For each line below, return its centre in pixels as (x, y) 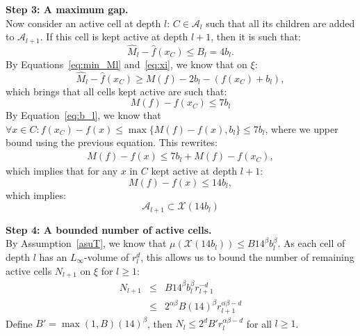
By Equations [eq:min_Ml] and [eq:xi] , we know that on (126, 64)
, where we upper (302, 128)
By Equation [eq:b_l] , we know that (83, 115)
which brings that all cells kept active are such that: (116, 91)
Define (19, 323)
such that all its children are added (280, 23)
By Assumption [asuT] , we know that (86, 243)
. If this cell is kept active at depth (114, 37)
